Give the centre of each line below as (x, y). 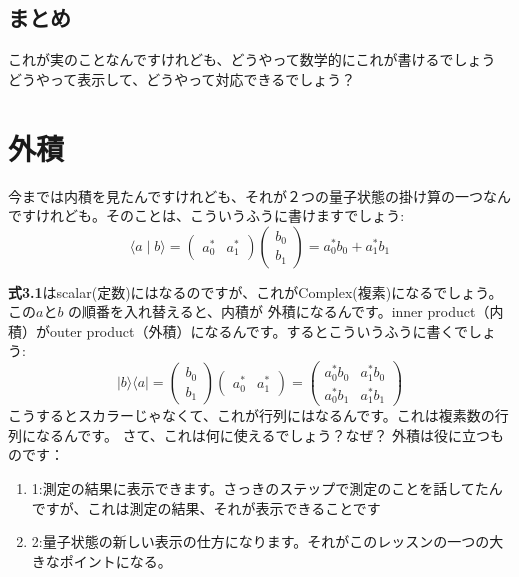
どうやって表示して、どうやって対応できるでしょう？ (182, 78)
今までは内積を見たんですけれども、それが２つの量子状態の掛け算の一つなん (259, 195)
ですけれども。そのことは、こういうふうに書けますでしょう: (206, 215)
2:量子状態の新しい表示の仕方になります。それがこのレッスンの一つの (260, 541)
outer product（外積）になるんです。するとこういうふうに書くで (258, 330)
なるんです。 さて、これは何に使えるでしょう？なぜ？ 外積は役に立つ (263, 434)
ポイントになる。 (115, 560)
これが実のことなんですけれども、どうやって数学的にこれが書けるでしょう (252, 59)
